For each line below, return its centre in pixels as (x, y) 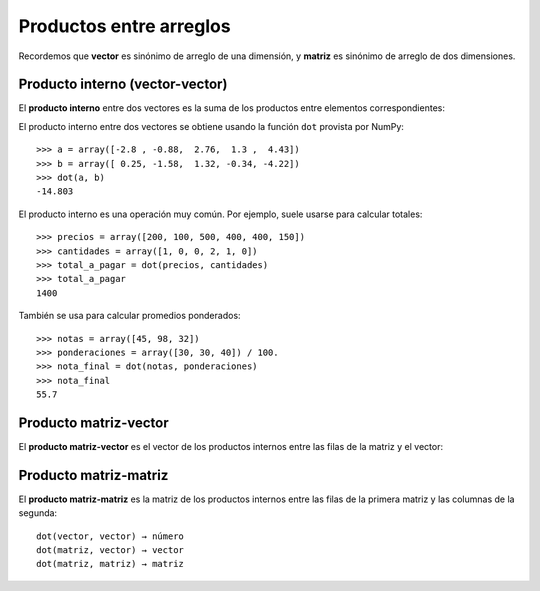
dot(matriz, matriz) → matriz (110, 564)
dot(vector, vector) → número (110, 536)
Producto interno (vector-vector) (123, 84)
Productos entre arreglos (124, 26)
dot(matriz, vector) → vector (110, 550)
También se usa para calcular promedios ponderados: (129, 316)
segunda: (38, 513)
